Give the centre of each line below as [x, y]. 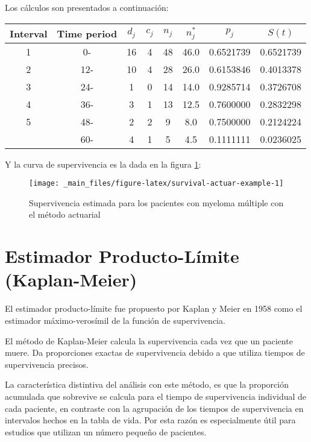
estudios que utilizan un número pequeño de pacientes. [106, 431]
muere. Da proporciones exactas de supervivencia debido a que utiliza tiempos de [155, 352]
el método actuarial [65, 214]
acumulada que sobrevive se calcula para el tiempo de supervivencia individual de [156, 396]
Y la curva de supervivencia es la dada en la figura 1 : [103, 164]
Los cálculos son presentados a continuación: [87, 7]
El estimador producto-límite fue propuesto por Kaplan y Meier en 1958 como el [154, 308]
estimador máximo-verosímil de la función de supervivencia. [115, 320]
